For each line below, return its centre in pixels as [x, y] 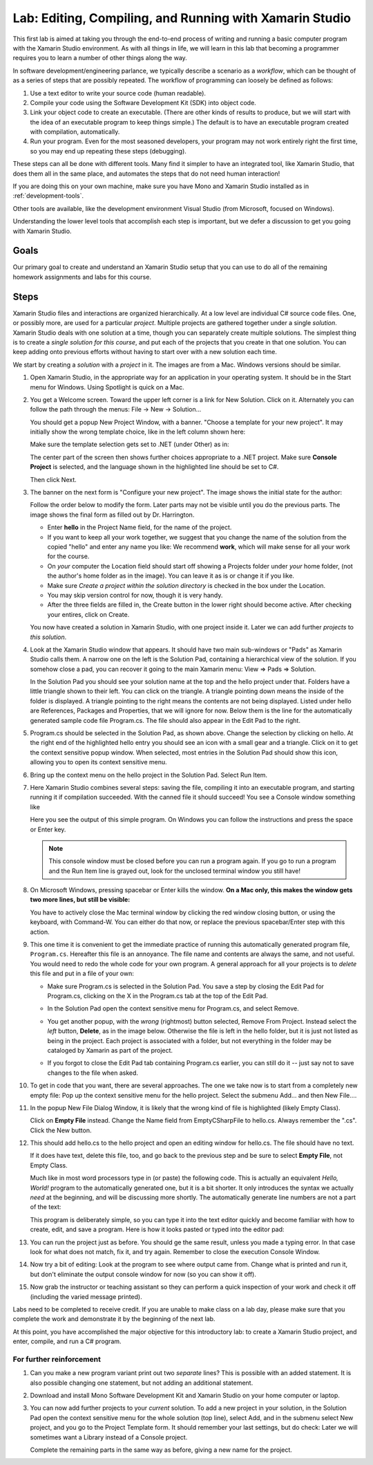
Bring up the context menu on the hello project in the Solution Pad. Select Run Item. [149, 775]
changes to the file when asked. [93, 1073]
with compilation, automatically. [75, 132]
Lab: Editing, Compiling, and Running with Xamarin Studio [182, 18]
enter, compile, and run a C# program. [67, 1341]
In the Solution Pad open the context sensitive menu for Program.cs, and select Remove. [173, 1008]
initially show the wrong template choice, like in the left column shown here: [138, 432]
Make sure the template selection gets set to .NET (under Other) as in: [130, 444]
